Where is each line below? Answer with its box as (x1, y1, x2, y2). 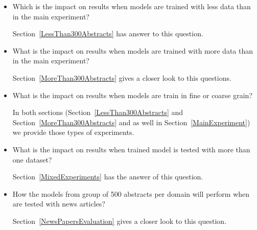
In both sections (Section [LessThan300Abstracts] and (12, 107, 183, 118)
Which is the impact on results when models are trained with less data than (12, 1, 251, 11)
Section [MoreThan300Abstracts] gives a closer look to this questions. (12, 72, 231, 83)
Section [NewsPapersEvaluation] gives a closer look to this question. (12, 215, 227, 226)
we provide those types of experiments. (12, 127, 134, 137)
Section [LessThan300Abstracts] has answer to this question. (12, 28, 203, 39)
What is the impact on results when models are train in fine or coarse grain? (12, 89, 253, 100)
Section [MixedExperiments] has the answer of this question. (12, 171, 203, 182)
